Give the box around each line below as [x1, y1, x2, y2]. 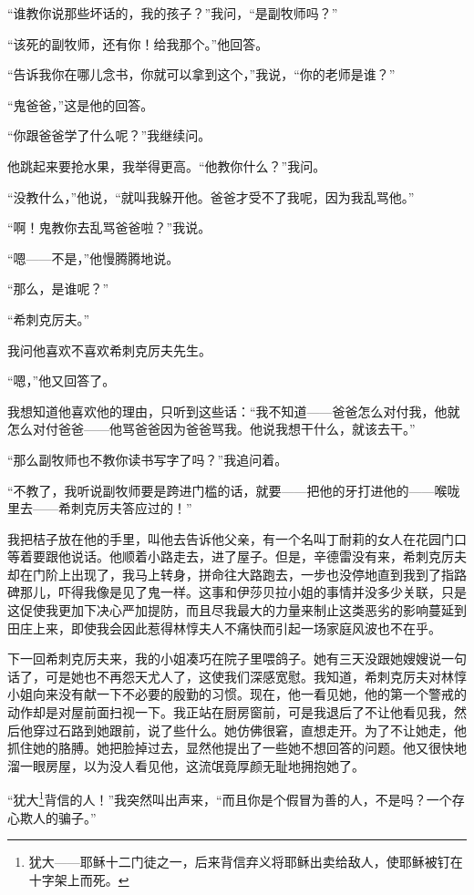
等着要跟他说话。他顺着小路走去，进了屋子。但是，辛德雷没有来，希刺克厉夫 [7, 547, 467, 566]
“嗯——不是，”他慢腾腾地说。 [7, 248, 180, 267]
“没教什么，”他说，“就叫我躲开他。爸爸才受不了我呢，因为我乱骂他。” [7, 187, 415, 206]
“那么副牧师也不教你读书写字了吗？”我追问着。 [7, 449, 288, 468]
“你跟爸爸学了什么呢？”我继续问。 [7, 126, 211, 145]
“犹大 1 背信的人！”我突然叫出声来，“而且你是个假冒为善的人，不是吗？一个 [7, 787, 452, 809]
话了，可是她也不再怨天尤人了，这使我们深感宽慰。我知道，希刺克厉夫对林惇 [7, 666, 467, 685]
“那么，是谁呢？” [7, 279, 109, 298]
